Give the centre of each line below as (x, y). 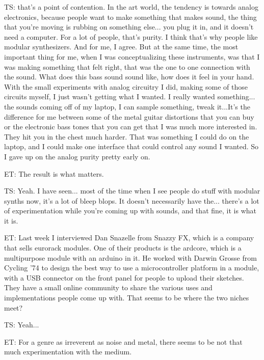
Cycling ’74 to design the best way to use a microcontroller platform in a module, (132, 268)
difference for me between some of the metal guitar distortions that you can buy (129, 116)
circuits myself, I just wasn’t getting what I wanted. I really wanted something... (130, 96)
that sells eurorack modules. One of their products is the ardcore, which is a (123, 248)
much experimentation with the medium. (68, 352)
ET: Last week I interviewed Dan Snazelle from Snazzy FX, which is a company (129, 238)
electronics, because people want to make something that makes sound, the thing (130, 17)
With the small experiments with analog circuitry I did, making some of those (126, 86)
